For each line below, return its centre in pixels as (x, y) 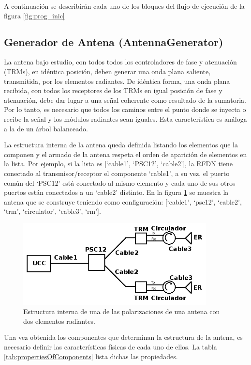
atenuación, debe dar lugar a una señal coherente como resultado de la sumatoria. (125, 100)
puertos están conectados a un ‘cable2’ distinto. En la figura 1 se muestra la (116, 192)
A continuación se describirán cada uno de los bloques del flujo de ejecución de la (124, 6)
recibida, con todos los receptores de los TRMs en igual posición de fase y (113, 90)
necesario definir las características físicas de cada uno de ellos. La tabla (111, 346)
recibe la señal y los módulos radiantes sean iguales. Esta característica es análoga (125, 119)
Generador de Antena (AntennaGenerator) (114, 41)
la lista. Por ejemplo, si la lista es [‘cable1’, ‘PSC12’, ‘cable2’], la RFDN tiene (118, 164)
